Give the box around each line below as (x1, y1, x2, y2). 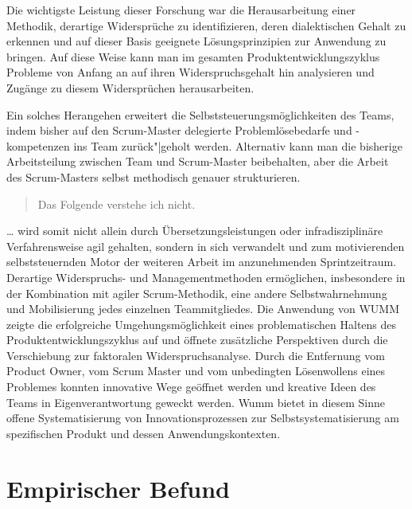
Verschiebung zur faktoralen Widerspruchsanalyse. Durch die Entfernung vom (6, 347, 385, 363)
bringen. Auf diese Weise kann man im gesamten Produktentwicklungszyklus (6, 48, 380, 65)
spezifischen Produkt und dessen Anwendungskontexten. (6, 425, 281, 441)
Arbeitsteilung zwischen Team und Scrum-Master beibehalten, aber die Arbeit (6, 153, 389, 170)
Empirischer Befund (6, 472, 230, 504)
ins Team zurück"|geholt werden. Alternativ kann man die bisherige (73, 137, 402, 154)
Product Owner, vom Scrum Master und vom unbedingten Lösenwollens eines (6, 362, 386, 379)
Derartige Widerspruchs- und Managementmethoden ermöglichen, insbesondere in (6, 268, 406, 285)
